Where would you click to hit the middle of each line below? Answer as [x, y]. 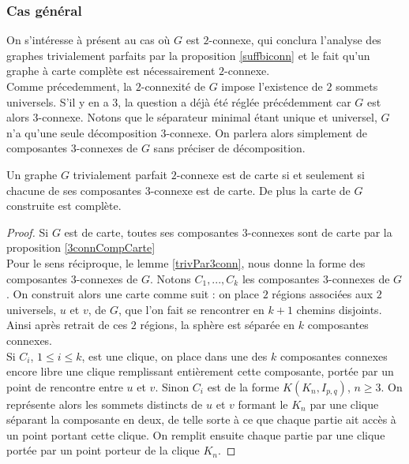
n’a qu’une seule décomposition [82, 132]
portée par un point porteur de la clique [103, 450]
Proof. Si [28, 232]
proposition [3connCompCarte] [81, 247]
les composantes [281, 278]
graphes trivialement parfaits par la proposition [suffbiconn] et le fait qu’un [188, 55]
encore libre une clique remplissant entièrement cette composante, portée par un [200, 371]
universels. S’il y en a [58, 101]
